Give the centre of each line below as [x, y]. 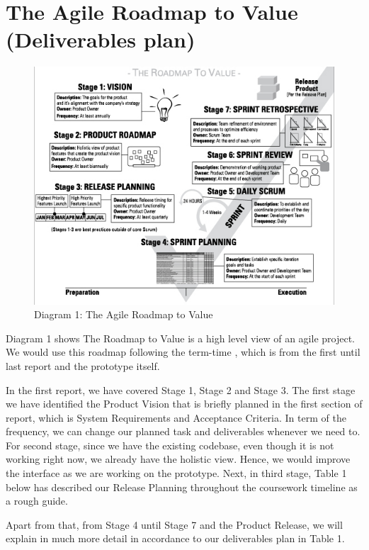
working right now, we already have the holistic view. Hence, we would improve [178, 459]
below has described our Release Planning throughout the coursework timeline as [182, 487]
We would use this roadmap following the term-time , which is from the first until [183, 352]
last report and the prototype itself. [83, 365]
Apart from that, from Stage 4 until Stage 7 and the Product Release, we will [174, 524]
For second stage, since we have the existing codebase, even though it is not [170, 445]
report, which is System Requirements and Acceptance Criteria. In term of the [176, 417]
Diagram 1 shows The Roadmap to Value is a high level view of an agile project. [180, 338]
